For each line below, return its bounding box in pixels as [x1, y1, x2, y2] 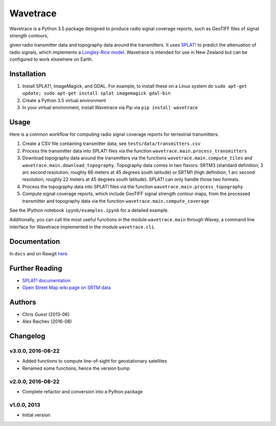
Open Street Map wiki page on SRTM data [22, 284, 111, 291]
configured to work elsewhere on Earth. [9, 56, 93, 62]
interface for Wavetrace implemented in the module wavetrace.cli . [9, 224, 156, 230]
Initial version [22, 412, 51, 418]
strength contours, [9, 32, 49, 38]
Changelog [9, 332, 45, 341]
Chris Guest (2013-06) [22, 311, 70, 317]
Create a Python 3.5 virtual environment [22, 97, 106, 103]
